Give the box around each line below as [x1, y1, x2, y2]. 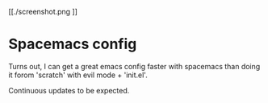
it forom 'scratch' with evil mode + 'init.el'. [8, 70, 148, 80]
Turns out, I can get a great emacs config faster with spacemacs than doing [8, 61, 261, 71]
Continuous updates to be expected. [8, 85, 130, 95]
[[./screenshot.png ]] [8, 7, 78, 16]
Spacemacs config [8, 35, 137, 53]
